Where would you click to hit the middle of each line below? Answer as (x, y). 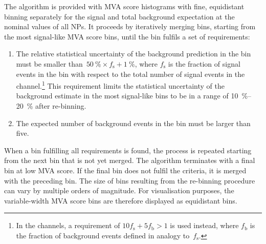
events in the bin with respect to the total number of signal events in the (130, 74)
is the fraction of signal (204, 63)
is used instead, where (204, 225)
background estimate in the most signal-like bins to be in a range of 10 (127, 96)
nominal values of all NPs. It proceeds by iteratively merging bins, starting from (130, 26)
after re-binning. (61, 106)
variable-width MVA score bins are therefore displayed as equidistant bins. (121, 200)
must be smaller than (49, 63)
